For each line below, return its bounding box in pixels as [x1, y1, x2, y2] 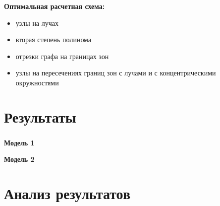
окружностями [15, 77, 59, 87]
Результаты [4, 106, 76, 127]
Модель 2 [4, 154, 35, 164]
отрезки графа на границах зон [15, 51, 109, 61]
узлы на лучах [15, 17, 58, 28]
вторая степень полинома [15, 34, 92, 45]
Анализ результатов [4, 183, 131, 204]
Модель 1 [4, 137, 35, 147]
